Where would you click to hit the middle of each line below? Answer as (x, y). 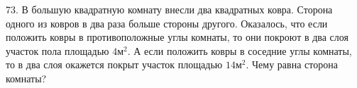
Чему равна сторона (295, 64)
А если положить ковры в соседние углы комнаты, (243, 50)
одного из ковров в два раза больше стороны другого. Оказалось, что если (167, 23)
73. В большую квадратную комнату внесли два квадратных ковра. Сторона (169, 9)
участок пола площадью (57, 50)
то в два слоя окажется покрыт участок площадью (114, 64)
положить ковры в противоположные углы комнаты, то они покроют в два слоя (177, 37)
